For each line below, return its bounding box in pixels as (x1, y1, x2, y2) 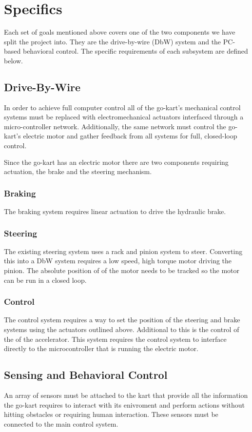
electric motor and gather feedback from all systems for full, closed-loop (23, 131, 237, 141)
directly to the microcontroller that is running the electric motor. (4, 343, 198, 353)
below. (4, 55, 23, 65)
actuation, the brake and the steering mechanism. (4, 166, 152, 177)
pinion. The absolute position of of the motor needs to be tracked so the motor (4, 265, 240, 275)
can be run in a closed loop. (4, 275, 87, 285)
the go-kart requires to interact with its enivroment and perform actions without (4, 399, 245, 410)
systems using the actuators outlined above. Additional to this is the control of (4, 324, 239, 334)
